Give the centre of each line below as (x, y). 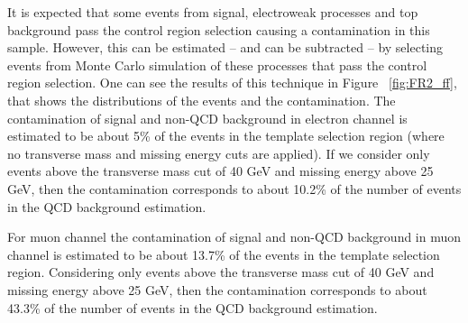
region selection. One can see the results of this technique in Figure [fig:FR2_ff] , (232, 83)
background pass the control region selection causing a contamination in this (219, 29)
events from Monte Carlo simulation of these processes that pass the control (217, 65)
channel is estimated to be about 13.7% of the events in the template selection (224, 254)
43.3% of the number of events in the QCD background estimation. (193, 307)
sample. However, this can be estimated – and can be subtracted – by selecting (225, 47)
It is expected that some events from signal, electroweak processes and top (213, 12)
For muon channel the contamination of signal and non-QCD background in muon (234, 237)
